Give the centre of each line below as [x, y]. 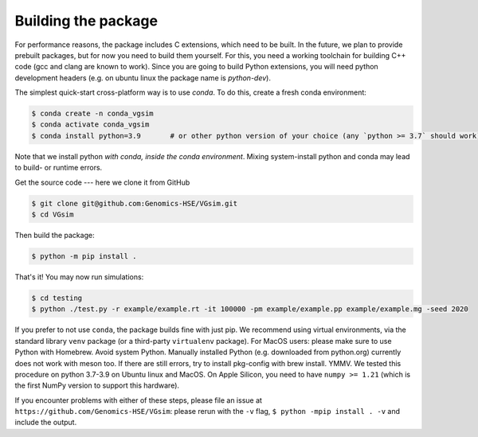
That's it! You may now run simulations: [79, 277]
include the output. [46, 423]
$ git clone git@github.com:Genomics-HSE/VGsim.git [135, 203]
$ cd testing [57, 298]
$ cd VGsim [53, 215]
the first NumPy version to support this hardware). [97, 385]
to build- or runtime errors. [59, 168]
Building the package [86, 21]
